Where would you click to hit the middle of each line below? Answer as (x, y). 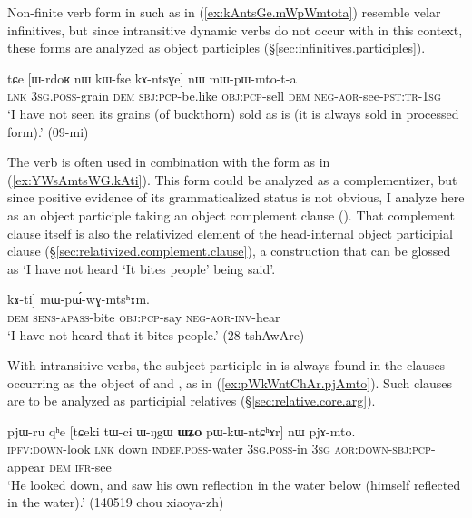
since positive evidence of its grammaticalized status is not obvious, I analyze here (236, 197)
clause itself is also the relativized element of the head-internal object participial (230, 233)
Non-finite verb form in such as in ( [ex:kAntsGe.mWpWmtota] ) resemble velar (224, 12)
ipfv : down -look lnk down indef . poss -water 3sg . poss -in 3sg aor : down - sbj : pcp (219, 449)
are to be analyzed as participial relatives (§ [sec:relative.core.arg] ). (192, 401)
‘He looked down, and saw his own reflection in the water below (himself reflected (234, 484)
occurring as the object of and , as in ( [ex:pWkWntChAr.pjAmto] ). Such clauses (230, 382)
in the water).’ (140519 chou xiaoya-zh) (116, 502)
